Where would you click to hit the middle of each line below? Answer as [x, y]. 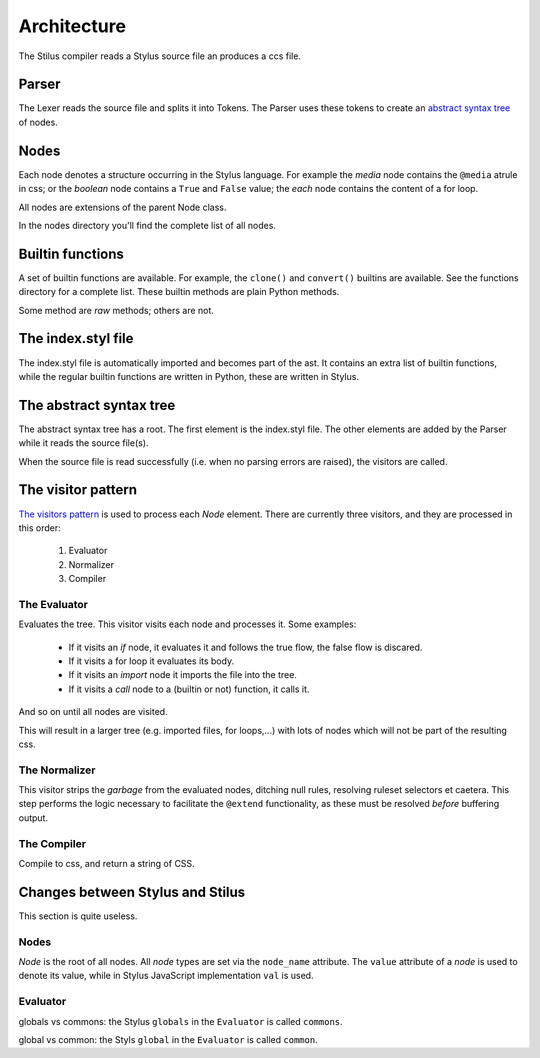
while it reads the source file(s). [83, 443]
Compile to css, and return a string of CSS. [106, 863]
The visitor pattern [78, 490]
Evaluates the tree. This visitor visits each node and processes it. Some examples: [187, 624]
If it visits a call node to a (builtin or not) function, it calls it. [189, 689]
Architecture [72, 26]
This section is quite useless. [78, 916]
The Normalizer [57, 770]
